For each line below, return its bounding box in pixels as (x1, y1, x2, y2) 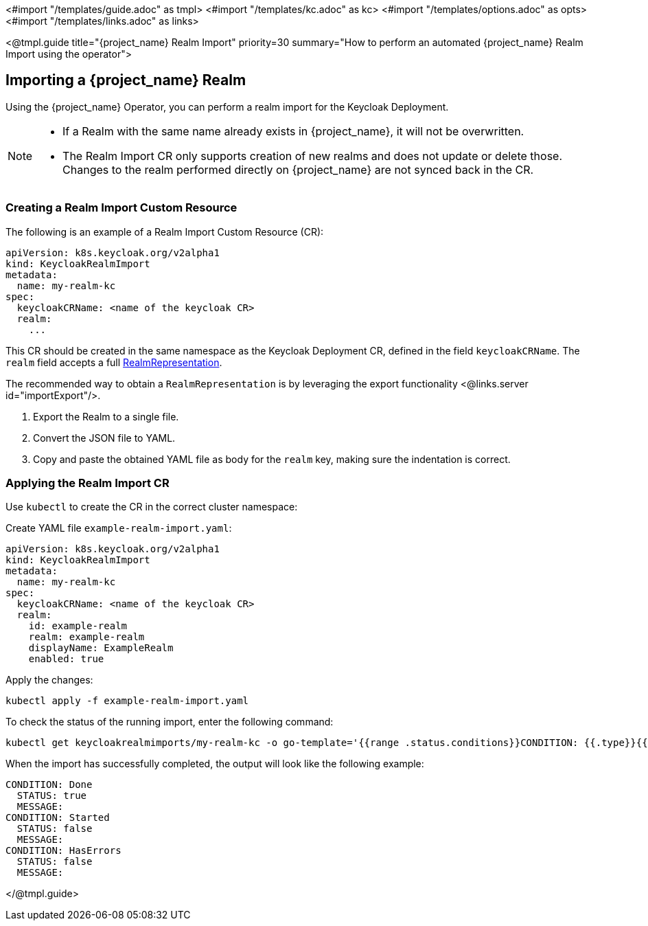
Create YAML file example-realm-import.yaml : (5, 522, 232, 534)
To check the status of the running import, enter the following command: (5, 716, 334, 728)
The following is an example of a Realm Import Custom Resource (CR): (5, 225, 324, 238)
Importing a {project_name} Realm (5, 71, 246, 89)
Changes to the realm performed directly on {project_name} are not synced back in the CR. (62, 162, 534, 177)
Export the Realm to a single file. (33, 410, 179, 422)
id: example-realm (28, 620, 128, 632)
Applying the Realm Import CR (5, 475, 170, 490)
